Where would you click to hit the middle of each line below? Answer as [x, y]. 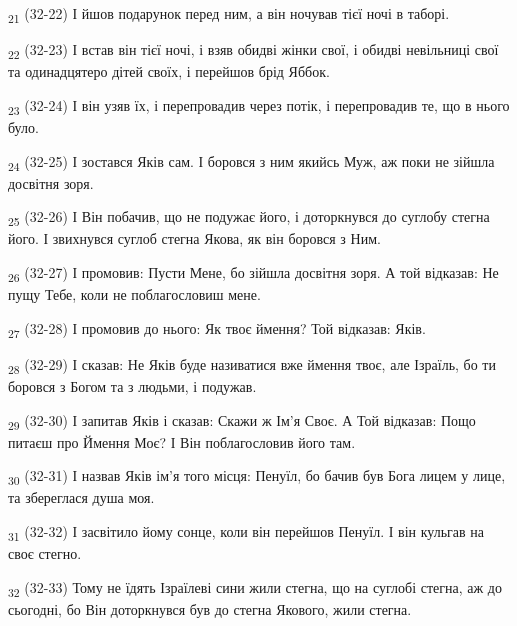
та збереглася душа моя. [81, 497]
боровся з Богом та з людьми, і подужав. [132, 385]
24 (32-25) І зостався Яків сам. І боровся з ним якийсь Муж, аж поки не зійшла [251, 162]
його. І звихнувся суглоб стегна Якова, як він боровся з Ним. [194, 238]
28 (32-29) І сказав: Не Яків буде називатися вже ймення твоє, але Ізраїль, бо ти [252, 365]
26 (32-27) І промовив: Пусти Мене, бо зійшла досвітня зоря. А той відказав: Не [253, 273]
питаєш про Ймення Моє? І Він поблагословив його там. [182, 441]
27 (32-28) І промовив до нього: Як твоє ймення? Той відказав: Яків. [217, 329]
